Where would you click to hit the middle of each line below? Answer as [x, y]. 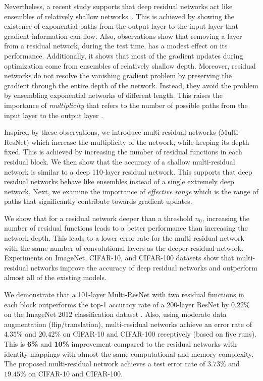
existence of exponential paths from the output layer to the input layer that [121, 26]
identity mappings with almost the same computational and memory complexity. [129, 353]
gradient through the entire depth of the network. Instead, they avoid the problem [131, 85]
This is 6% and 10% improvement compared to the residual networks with [120, 344]
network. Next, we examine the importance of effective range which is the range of [131, 191]
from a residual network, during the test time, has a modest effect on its [116, 46]
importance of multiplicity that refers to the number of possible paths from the [126, 105]
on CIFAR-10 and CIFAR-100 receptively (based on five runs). [160, 334]
